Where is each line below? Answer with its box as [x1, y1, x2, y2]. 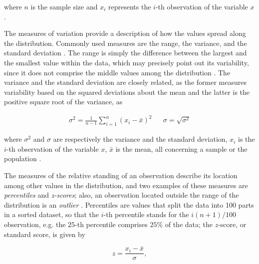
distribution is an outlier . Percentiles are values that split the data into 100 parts [4, 199, 254, 210]
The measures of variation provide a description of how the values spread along [4, 28, 246, 38]
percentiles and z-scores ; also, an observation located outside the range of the [4, 190, 239, 200]
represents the [108, 1, 151, 11]
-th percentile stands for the [103, 209, 189, 220]
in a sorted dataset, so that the [4, 209, 99, 220]
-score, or [218, 219, 247, 230]
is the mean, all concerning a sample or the [115, 143, 248, 154]
